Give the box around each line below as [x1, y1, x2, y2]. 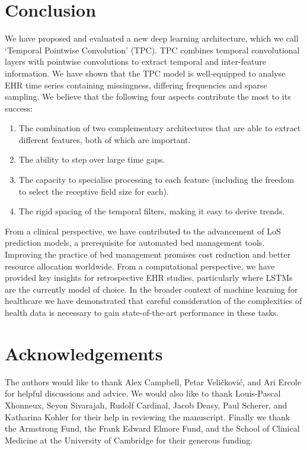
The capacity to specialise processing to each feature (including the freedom [18, 173, 295, 186]
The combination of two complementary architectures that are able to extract [18, 122, 301, 134]
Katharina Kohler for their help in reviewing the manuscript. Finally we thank [5, 410, 290, 423]
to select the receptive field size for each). [18, 185, 169, 197]
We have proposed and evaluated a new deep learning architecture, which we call [5, 32, 299, 45]
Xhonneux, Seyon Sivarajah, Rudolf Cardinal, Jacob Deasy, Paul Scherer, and [5, 398, 287, 411]
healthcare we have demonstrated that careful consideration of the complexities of [5, 294, 302, 307]
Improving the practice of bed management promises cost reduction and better [5, 248, 291, 261]
